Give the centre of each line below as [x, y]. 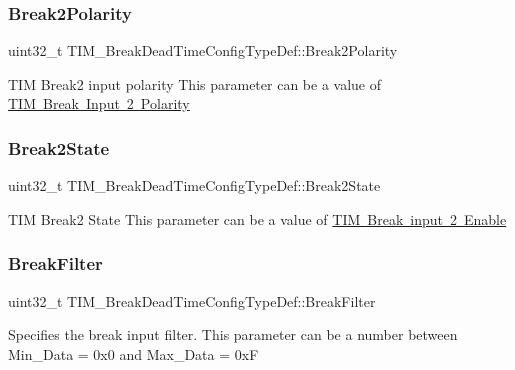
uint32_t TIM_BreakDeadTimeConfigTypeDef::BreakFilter [192, 300]
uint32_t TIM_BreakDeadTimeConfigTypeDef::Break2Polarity [203, 50]
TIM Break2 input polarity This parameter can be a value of [194, 83]
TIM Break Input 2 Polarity [99, 103]
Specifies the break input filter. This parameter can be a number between [233, 334]
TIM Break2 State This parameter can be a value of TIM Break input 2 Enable [257, 218]
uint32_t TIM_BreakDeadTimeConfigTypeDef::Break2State [194, 185]
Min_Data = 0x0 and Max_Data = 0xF [133, 353]
